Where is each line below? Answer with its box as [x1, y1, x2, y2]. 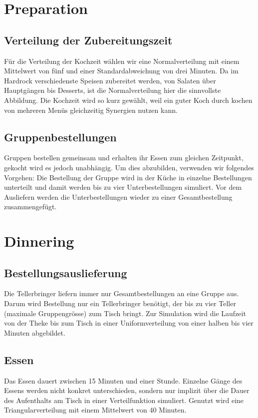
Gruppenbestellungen [4, 129, 117, 144]
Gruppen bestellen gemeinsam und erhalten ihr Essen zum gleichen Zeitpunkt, [4, 152, 244, 163]
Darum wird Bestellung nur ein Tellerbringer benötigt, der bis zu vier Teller [4, 298, 236, 309]
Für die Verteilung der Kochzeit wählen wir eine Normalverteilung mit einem [4, 55, 240, 66]
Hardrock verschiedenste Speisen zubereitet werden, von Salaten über [4, 75, 216, 85]
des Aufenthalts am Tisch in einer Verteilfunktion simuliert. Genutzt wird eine [4, 395, 244, 405]
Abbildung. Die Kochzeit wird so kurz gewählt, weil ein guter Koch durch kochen [4, 94, 253, 105]
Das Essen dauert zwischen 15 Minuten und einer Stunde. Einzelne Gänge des [4, 375, 243, 386]
